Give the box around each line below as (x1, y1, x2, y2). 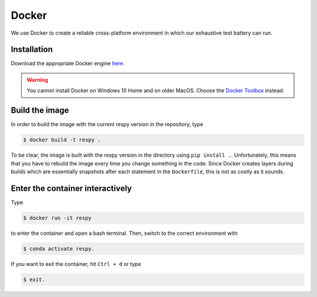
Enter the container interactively (11, 183, 132, 193)
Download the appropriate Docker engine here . (11, 60, 125, 67)
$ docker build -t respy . (23, 137, 101, 143)
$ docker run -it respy (23, 214, 92, 221)
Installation (11, 45, 53, 55)
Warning (26, 76, 48, 83)
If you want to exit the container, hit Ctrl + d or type (11, 260, 141, 267)
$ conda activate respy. (23, 245, 95, 252)
